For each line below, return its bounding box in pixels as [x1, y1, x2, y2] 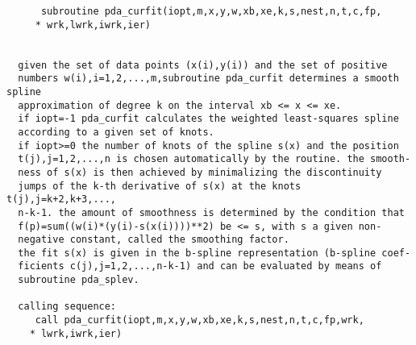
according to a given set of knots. [18, 126, 214, 138]
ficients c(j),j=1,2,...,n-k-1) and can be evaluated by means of [18, 260, 382, 272]
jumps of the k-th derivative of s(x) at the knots [18, 180, 302, 192]
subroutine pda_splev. [18, 274, 139, 286]
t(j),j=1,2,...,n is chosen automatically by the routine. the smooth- [18, 153, 411, 165]
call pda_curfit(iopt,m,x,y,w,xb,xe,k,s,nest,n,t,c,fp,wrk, [35, 314, 364, 326]
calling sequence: [18, 301, 117, 313]
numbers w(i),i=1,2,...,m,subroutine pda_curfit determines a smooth [18, 73, 399, 85]
